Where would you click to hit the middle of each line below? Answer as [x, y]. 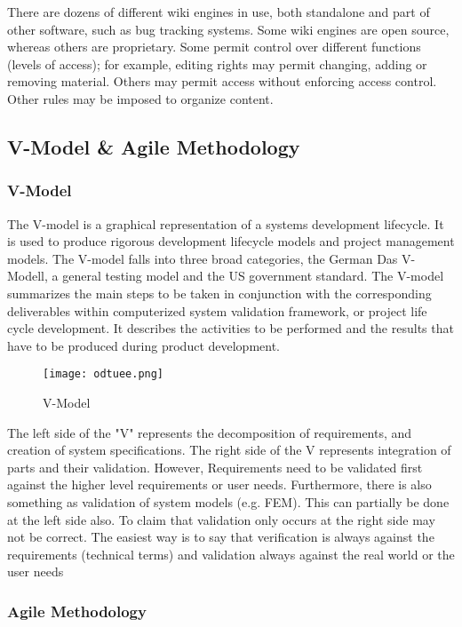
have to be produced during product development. [143, 345]
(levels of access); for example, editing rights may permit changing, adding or [217, 63]
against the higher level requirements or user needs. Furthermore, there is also [219, 484]
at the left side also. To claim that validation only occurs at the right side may [221, 519]
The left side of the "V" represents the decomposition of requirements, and [210, 432]
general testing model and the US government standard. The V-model [253, 276]
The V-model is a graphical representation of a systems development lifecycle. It [226, 223]
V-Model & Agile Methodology [154, 146]
